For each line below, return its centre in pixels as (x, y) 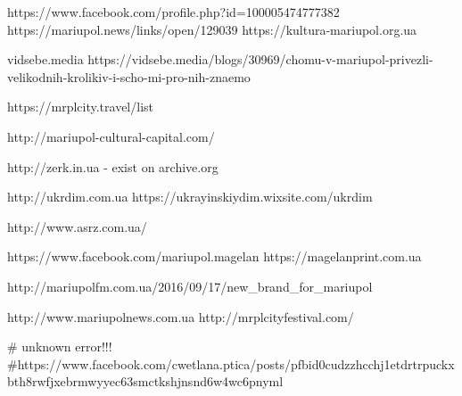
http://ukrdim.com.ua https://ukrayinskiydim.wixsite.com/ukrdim (190, 197)
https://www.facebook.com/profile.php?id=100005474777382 (173, 12)
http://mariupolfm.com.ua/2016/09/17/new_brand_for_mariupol (190, 286)
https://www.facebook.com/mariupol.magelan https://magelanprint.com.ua (214, 256)
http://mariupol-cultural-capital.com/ (111, 136)
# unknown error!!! (60, 346)
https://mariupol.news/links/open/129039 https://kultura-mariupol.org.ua (212, 29)
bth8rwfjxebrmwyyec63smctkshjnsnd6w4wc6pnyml (145, 381)
